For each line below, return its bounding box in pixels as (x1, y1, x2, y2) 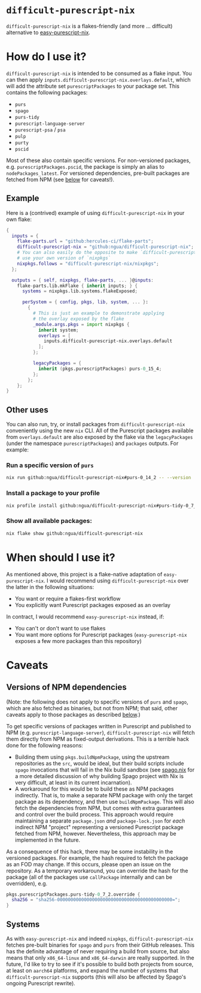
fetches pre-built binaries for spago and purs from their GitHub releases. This (6, 941, 195, 949)
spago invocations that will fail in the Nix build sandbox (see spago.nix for (14, 766, 195, 773)
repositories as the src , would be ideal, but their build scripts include (14, 759, 184, 767)
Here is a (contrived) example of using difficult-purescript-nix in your (6, 209, 185, 216)
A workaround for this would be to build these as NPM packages (14, 785, 174, 792)
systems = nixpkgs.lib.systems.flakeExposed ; (22, 288, 138, 294)
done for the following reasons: (6, 741, 84, 749)
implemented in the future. (14, 836, 81, 844)
